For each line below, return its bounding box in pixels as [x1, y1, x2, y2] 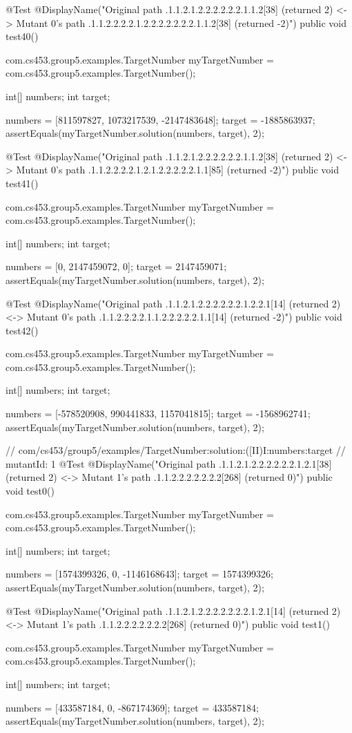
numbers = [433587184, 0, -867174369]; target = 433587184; [6, 700, 259, 714]
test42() [6, 323, 39, 337]
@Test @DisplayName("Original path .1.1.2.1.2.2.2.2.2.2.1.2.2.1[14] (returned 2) [6, 296, 341, 310]
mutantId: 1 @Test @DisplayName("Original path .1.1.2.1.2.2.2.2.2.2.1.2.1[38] [6, 456, 332, 470]
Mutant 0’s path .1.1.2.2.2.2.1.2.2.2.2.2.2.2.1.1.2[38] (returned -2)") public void [16, 15, 346, 30]
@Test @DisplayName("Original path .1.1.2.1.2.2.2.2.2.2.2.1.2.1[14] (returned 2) [6, 603, 341, 618]
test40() [6, 29, 39, 44]
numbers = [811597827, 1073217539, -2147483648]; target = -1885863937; [6, 112, 315, 126]
